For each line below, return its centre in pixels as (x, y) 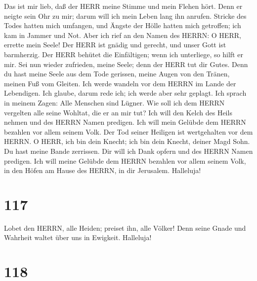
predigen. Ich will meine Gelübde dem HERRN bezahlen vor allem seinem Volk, (125, 160)
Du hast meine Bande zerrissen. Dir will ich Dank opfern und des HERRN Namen (128, 151)
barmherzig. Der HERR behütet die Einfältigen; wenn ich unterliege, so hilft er (124, 54)
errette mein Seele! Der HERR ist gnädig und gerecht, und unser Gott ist (115, 45)
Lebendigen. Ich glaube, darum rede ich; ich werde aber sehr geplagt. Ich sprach (125, 93)
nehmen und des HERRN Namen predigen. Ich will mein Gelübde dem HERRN (125, 122)
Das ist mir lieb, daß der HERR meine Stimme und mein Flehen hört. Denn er (123, 6)
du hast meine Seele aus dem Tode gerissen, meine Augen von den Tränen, (117, 74)
